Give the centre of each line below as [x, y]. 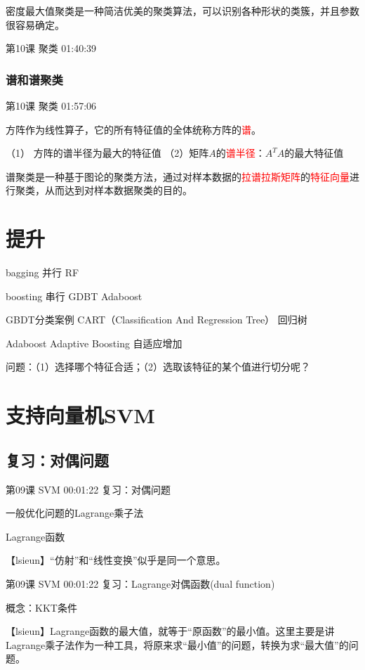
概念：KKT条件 [41, 607]
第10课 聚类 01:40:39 [51, 48]
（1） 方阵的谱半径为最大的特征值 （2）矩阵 [107, 153]
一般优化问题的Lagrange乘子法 [75, 513]
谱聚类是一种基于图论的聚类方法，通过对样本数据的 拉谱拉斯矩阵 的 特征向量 [178, 176]
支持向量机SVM [80, 415]
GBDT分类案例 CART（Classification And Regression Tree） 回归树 [157, 320]
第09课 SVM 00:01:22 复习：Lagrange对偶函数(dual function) [140, 584]
